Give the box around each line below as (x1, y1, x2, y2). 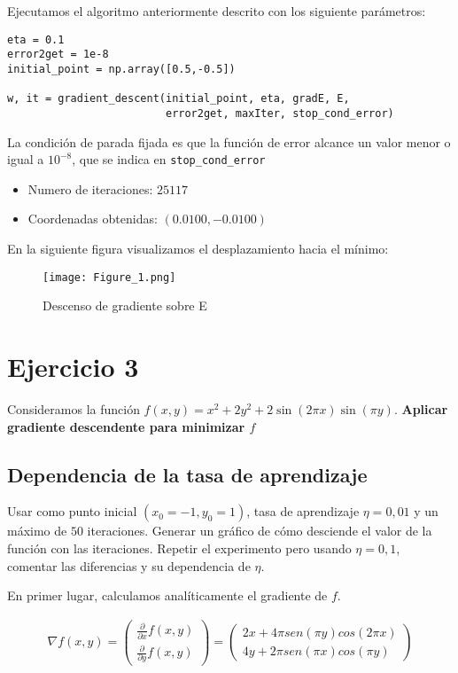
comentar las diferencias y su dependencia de (7, 556, 251, 575)
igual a (7, 150, 44, 168)
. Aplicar (393, 399, 448, 418)
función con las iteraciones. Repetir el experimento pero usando (7, 538, 352, 557)
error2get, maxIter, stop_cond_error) (165, 106, 394, 120)
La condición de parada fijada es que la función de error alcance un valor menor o (7, 132, 451, 151)
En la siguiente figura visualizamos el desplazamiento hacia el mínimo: (7, 239, 389, 257)
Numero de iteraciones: (27, 179, 153, 198)
